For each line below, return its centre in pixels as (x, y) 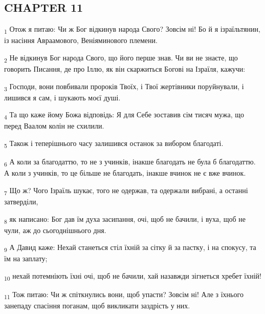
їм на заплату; (26, 258)
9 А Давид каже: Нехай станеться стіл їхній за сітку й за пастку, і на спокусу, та (130, 248)
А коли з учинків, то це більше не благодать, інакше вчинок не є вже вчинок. (125, 173)
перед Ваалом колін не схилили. (54, 126)
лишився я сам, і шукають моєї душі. (62, 97)
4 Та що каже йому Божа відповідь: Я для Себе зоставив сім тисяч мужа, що (124, 115)
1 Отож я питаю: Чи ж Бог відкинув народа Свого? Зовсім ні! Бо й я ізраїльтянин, (132, 29)
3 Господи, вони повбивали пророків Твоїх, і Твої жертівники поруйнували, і (124, 87)
